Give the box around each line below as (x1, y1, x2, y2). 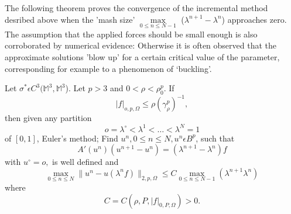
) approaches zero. (221, 13, 287, 25)
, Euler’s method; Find (36, 132, 118, 144)
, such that (196, 132, 235, 144)
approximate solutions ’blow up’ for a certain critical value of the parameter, (5, 51, 280, 63)
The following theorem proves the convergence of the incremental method (5, 2, 268, 13)
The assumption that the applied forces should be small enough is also (5, 27, 258, 40)
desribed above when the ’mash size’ (5, 13, 135, 25)
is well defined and (52, 156, 119, 168)
